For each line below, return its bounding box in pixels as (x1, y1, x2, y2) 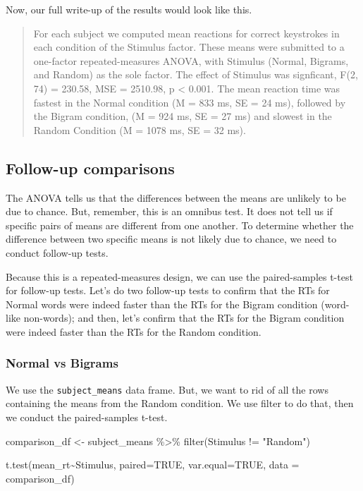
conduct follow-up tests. (6, 245, 109, 260)
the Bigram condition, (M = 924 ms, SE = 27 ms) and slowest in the (33, 109, 332, 123)
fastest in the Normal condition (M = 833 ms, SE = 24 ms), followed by (33, 95, 346, 109)
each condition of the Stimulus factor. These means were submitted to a (33, 40, 345, 54)
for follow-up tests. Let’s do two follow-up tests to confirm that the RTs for (6, 283, 330, 298)
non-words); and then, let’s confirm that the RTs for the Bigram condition (23, 310, 345, 325)
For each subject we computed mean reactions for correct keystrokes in (33, 25, 340, 40)
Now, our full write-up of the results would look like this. (6, 2, 252, 16)
